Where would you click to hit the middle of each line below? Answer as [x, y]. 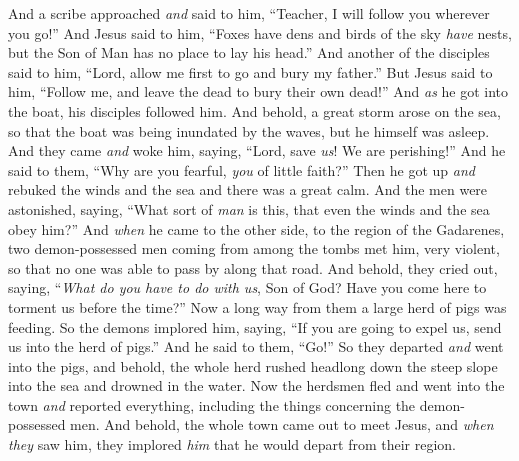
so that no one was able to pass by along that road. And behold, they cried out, [253, 267]
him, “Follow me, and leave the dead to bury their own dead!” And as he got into [258, 91]
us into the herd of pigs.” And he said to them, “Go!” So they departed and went [256, 346]
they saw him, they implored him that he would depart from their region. [232, 444]
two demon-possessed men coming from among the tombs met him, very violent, [254, 248]
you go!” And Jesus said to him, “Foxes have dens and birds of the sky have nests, [260, 32]
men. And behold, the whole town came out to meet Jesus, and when [282, 424]
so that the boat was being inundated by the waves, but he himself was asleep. [249, 130]
